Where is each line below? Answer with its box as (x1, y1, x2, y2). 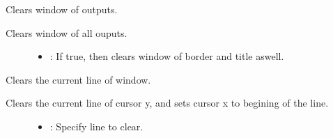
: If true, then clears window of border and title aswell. (49, 49, 284, 63)
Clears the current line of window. (6, 72, 151, 86)
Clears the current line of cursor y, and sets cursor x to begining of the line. (6, 95, 329, 110)
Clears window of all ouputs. (6, 25, 127, 40)
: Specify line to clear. (49, 118, 144, 133)
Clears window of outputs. (6, 2, 118, 16)
